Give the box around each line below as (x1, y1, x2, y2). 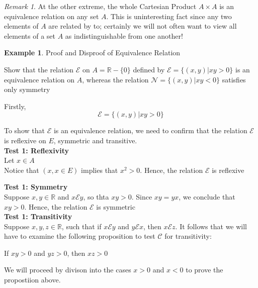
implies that (81, 164, 118, 175)
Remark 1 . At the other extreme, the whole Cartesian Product (4, 1, 197, 11)
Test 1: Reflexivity (4, 145, 69, 155)
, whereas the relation (82, 74, 149, 84)
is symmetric (96, 201, 135, 212)
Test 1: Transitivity (4, 211, 72, 222)
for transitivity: (164, 231, 212, 241)
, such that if (61, 221, 102, 231)
